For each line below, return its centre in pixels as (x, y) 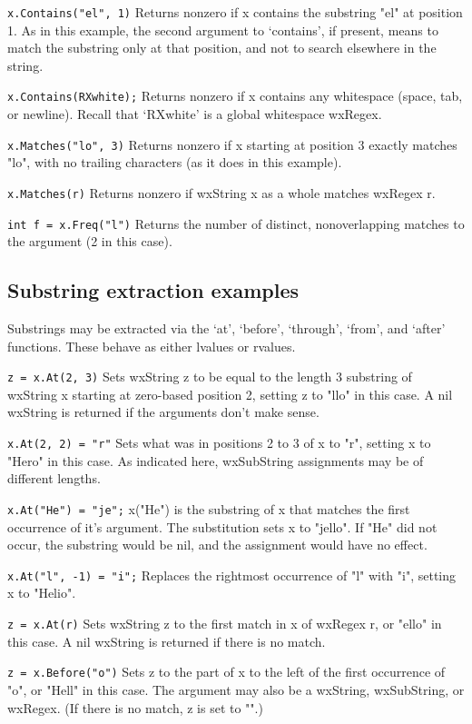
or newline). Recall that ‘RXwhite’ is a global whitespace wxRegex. (195, 114)
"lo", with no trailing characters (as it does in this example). (175, 162)
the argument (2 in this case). (90, 241)
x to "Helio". (42, 593)
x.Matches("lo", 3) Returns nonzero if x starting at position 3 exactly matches (232, 144)
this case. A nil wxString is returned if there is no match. (167, 641)
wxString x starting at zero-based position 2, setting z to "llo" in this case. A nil (230, 394)
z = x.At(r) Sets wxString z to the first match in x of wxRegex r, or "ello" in (225, 624)
